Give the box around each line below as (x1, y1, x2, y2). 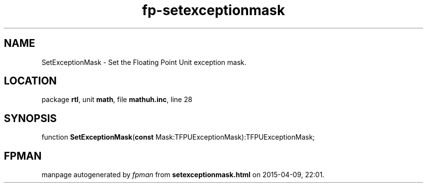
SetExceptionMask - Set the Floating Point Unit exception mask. (41, 58, 247, 66)
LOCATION (4, 75, 57, 87)
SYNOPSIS (4, 112, 57, 125)
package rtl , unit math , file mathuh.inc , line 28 (41, 95, 193, 104)
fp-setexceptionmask (142, 2, 285, 19)
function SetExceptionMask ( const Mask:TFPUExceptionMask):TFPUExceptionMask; (41, 133, 315, 142)
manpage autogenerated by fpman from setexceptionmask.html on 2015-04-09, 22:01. (41, 170, 325, 179)
